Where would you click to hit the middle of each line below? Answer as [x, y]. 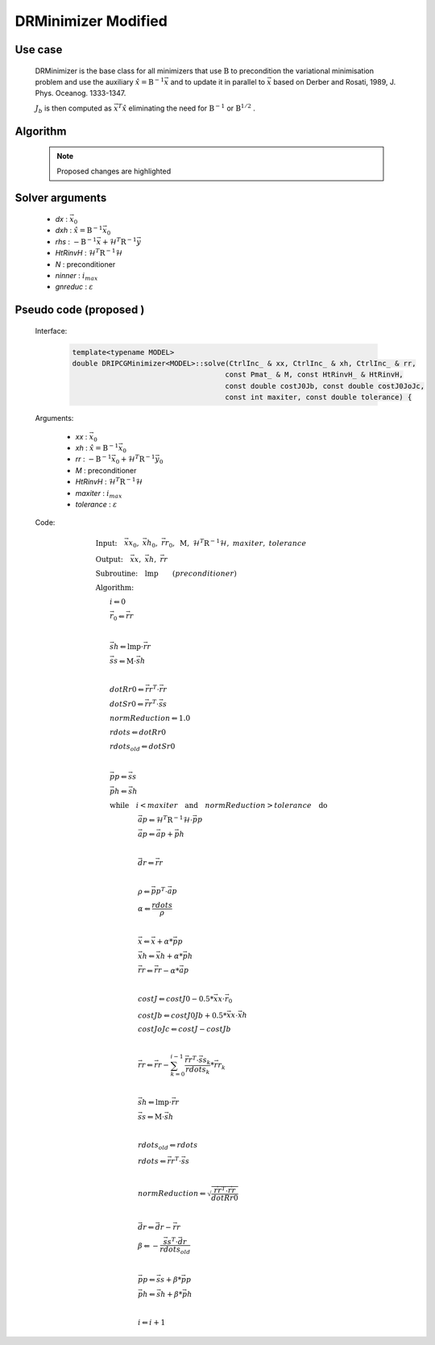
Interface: [51, 331]
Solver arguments [61, 198]
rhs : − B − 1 [76, 241]
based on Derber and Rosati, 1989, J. [334, 81]
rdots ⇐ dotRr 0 [138, 732]
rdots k [198, 1070]
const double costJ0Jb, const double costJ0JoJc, [325, 386]
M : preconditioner [106, 470]
